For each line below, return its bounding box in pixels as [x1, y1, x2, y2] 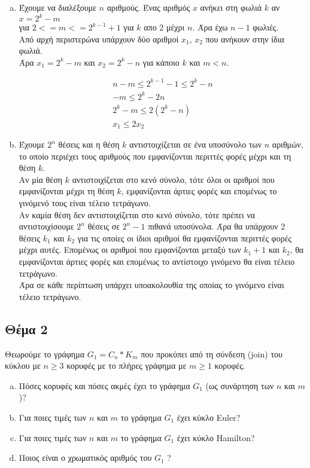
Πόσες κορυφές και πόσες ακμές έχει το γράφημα [19, 379, 190, 391]
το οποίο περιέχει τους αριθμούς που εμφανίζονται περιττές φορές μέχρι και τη [19, 149, 291, 162]
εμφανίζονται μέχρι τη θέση [19, 185, 114, 197]
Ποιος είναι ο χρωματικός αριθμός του [19, 451, 152, 464]
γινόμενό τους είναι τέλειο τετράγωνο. [19, 197, 151, 209]
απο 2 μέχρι [144, 21, 185, 33]
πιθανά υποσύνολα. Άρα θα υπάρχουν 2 [148, 220, 285, 233]
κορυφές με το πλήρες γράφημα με [66, 359, 187, 372]
